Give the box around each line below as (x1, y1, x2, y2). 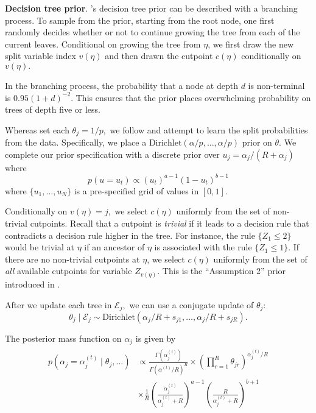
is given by (135, 332, 176, 345)
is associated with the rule (154, 241, 252, 253)
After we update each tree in (5, 298, 112, 311)
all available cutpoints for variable (5, 264, 132, 277)
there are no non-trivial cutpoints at (5, 252, 140, 265)
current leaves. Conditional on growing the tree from (5, 37, 201, 50)
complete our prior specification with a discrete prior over (5, 147, 220, 160)
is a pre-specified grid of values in (74, 184, 199, 197)
